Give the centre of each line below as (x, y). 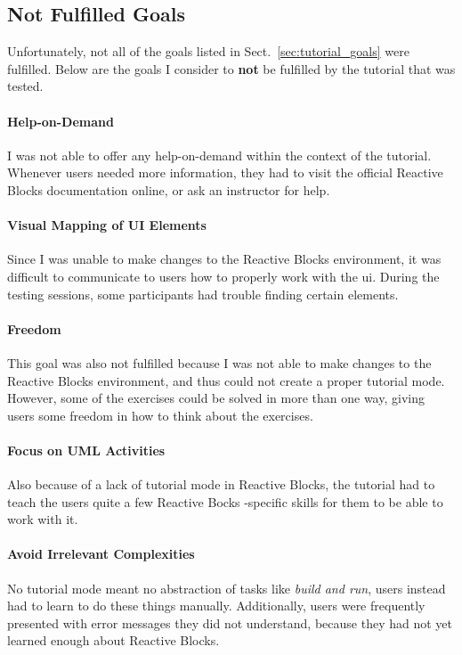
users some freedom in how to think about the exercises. (160, 415)
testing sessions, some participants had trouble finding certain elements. (203, 294)
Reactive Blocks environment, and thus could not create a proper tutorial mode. (226, 380)
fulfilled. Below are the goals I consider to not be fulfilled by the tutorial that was (231, 68)
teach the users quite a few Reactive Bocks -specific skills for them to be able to (225, 501)
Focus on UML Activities (86, 450)
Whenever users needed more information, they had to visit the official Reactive (225, 172)
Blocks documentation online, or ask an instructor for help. (169, 189)
